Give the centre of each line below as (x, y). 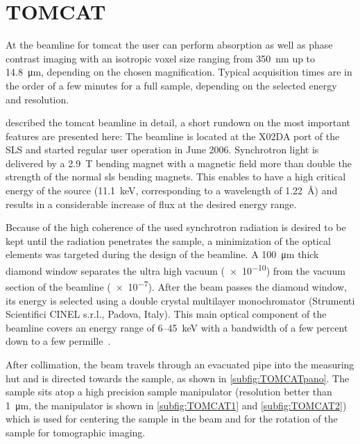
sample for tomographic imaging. (76, 432)
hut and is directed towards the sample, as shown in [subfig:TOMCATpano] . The (178, 378)
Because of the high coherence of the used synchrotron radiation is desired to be (176, 227)
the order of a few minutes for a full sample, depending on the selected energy (171, 85)
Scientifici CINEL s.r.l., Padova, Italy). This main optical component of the (166, 314)
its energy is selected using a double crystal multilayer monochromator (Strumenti (180, 300)
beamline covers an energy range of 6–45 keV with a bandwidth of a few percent (177, 327)
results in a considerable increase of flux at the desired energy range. (151, 204)
